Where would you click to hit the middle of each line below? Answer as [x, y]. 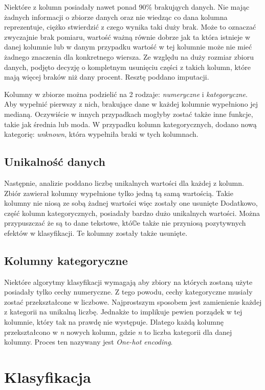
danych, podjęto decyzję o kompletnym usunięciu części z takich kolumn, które [128, 67]
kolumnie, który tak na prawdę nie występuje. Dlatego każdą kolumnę [114, 322]
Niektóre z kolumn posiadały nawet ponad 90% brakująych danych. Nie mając [127, 7]
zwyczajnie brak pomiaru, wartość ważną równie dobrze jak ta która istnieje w [127, 36]
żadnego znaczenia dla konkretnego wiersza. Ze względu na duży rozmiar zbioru [129, 56]
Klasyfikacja [48, 377]
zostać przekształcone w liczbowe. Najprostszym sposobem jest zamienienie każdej [133, 301]
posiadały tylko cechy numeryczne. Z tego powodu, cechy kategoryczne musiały [128, 292]
